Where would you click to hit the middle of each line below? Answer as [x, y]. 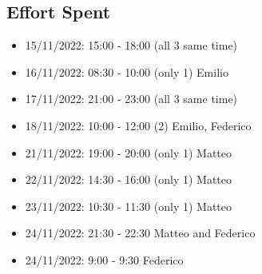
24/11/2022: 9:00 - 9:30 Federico [104, 259]
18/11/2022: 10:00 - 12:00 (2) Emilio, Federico [138, 125]
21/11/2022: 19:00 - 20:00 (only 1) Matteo [129, 152]
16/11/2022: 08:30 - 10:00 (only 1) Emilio [127, 71]
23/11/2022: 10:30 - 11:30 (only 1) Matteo [129, 206]
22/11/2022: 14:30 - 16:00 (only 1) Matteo [129, 179]
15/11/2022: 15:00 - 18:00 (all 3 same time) [131, 45]
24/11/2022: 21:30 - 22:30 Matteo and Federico [140, 233]
